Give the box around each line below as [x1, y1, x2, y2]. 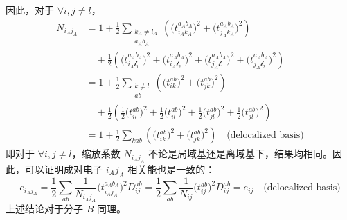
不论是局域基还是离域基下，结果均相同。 [148, 146, 333, 161]
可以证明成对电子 [24, 161, 103, 176]
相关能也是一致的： [127, 161, 215, 176]
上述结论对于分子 [6, 201, 83, 216]
